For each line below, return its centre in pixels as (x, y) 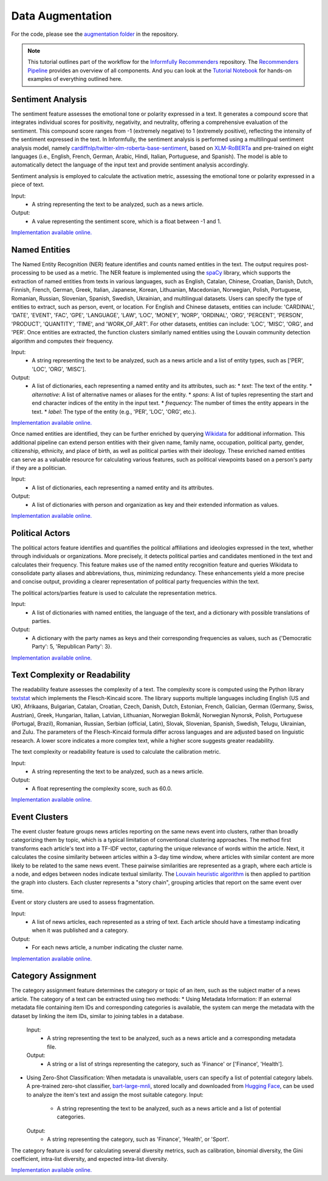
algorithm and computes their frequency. (62, 341)
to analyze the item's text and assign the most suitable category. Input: (115, 1095)
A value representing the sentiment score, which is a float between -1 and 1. (127, 221)
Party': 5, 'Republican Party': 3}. (72, 647)
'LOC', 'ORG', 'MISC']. (59, 369)
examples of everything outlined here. (75, 79)
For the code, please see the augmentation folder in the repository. (95, 34)
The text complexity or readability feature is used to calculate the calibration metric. (116, 752)
